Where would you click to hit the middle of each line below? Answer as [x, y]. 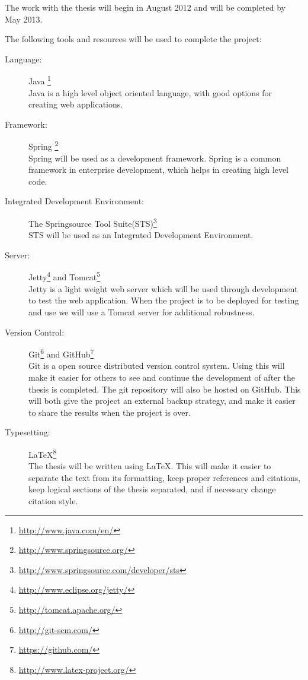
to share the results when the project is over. [110, 412]
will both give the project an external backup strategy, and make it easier [162, 401]
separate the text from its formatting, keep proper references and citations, [165, 477]
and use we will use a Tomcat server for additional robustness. [142, 311]
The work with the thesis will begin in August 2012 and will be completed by [145, 7]
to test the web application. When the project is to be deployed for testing [164, 300]
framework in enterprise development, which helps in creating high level [159, 170]
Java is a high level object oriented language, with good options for [150, 92]
